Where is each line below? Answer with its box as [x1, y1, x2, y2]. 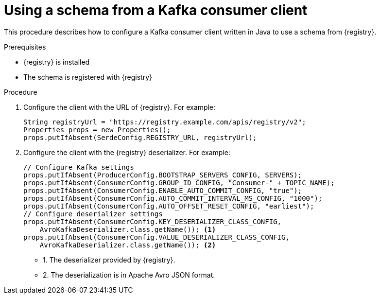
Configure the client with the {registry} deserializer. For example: [23, 148, 231, 157]
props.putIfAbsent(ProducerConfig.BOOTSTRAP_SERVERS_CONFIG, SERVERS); [23, 171, 302, 179]
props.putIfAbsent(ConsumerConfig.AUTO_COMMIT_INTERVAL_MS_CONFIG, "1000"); [23, 194, 323, 202]
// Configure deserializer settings [23, 210, 163, 218]
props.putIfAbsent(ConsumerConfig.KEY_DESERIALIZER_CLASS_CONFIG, [23, 217, 282, 226]
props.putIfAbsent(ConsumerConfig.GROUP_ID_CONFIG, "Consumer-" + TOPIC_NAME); [23, 178, 335, 187]
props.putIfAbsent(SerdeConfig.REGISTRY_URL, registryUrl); [23, 133, 257, 141]
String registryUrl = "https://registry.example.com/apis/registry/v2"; [23, 118, 306, 126]
